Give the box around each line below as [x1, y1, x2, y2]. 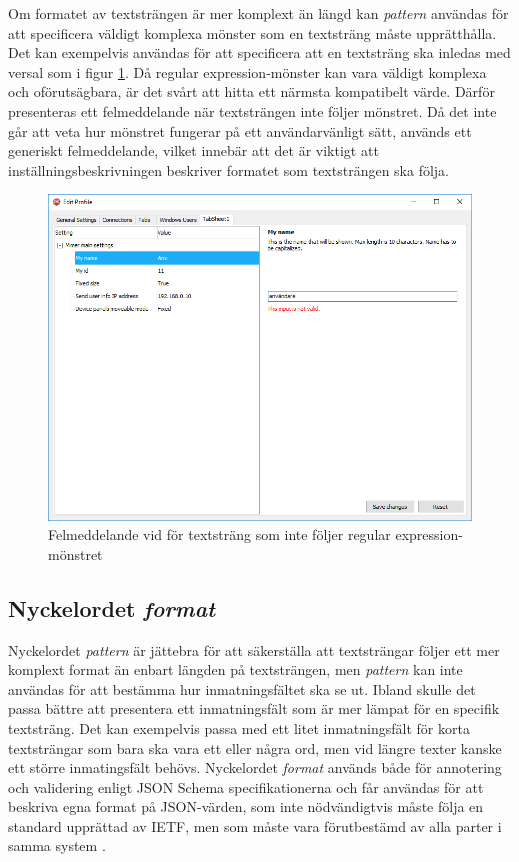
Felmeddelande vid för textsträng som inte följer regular [48, 524, 391, 545]
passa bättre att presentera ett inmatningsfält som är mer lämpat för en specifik [8, 698, 500, 719]
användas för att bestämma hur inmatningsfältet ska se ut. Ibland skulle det [8, 678, 476, 699]
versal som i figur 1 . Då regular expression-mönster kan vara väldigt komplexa [8, 61, 487, 82]
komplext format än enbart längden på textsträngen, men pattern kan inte [8, 659, 463, 680]
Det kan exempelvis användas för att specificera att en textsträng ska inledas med [8, 42, 511, 63]
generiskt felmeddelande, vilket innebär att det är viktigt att [8, 140, 379, 161]
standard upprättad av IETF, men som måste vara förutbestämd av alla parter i [8, 815, 502, 836]
